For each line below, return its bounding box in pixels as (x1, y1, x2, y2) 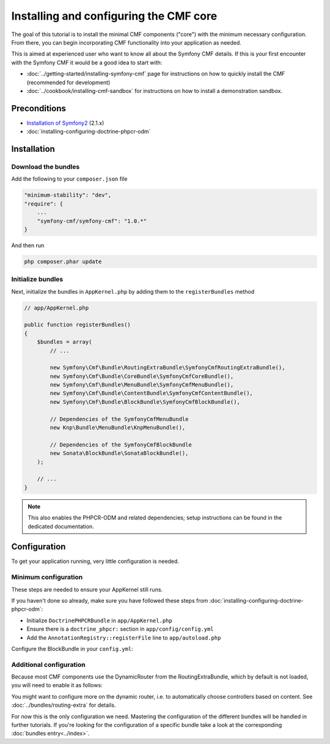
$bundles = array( (37, 338, 92, 346)
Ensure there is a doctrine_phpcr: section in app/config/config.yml (26, 625, 214, 633)
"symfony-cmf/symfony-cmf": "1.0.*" (37, 217, 147, 225)
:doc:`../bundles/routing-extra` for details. (11, 701, 116, 709)
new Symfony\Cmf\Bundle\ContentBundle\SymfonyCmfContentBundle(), (50, 390, 254, 397)
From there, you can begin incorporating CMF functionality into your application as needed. (11, 39, 241, 46)
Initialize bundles (11, 275, 64, 284)
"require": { (24, 200, 64, 207)
